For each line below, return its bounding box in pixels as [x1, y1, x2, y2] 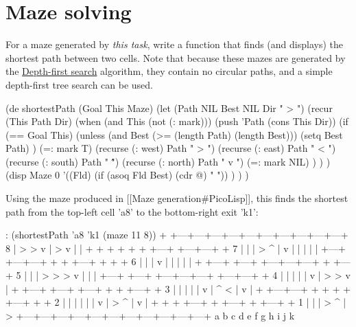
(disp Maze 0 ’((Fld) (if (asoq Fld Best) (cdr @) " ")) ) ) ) [5, 168, 249, 182]
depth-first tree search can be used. [5, 77, 153, 91]
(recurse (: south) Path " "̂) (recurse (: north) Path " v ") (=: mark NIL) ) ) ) [5, 154, 331, 168]
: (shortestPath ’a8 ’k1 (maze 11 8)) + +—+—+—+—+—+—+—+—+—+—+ [5, 227, 348, 242]
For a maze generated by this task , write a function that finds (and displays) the [5, 37, 343, 52]
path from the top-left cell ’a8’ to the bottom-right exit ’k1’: [5, 204, 259, 218]
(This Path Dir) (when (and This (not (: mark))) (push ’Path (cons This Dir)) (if [5, 114, 348, 128]
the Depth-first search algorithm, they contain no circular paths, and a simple [5, 64, 333, 78]
